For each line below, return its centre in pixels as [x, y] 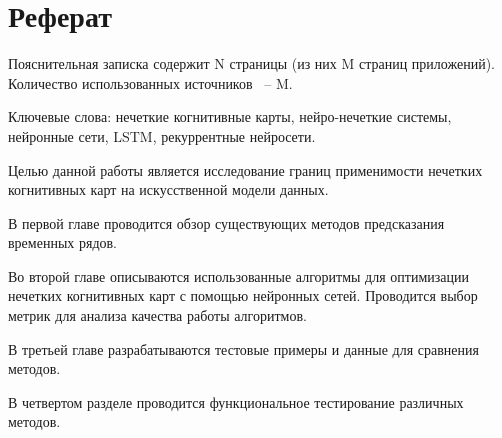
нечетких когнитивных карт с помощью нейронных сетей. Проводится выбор [243, 295]
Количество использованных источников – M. [150, 82]
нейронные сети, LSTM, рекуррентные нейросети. [162, 135]
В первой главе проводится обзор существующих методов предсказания [226, 222]
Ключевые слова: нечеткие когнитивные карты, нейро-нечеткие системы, [230, 116]
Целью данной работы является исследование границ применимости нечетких [245, 169]
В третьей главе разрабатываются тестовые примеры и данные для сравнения [243, 348]
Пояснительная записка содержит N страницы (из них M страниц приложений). [252, 63]
